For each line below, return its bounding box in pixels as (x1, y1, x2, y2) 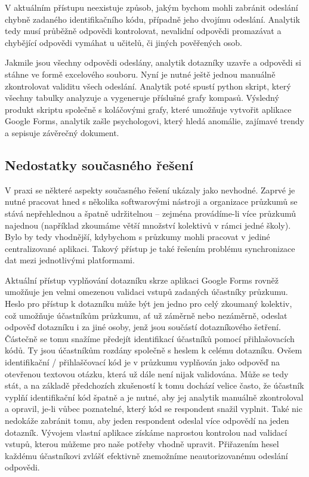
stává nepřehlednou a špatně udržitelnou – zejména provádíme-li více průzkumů (5, 207, 296, 219)
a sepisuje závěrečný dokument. (5, 126, 119, 139)
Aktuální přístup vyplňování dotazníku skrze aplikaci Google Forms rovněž (5, 273, 279, 286)
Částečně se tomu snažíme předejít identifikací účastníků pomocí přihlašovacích (5, 332, 295, 344)
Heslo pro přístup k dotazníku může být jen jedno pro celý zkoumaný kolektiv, (5, 297, 292, 310)
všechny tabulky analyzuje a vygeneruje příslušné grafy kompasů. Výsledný (5, 91, 279, 104)
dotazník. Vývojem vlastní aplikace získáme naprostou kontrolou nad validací (5, 426, 288, 438)
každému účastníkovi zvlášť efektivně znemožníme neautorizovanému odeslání (5, 449, 288, 461)
